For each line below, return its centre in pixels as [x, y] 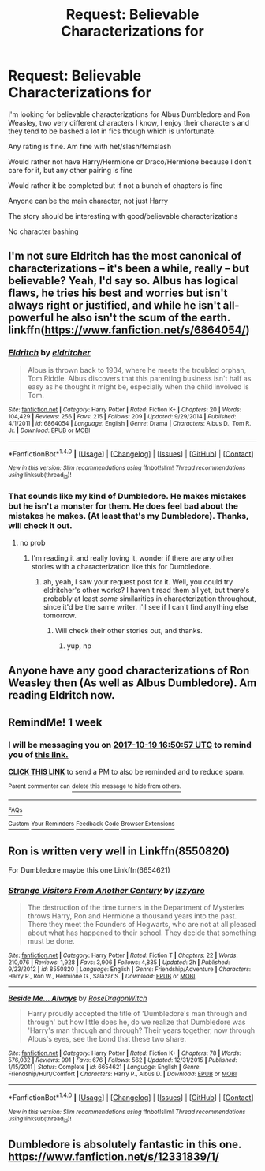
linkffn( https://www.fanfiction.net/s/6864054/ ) [129, 330]
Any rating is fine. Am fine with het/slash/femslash [90, 146]
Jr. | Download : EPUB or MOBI [49, 430]
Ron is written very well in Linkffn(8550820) [119, 851]
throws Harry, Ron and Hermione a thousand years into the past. [132, 916]
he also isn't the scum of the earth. [143, 318]
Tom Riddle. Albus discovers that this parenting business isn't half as [139, 378]
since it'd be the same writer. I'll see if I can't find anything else [146, 606]
